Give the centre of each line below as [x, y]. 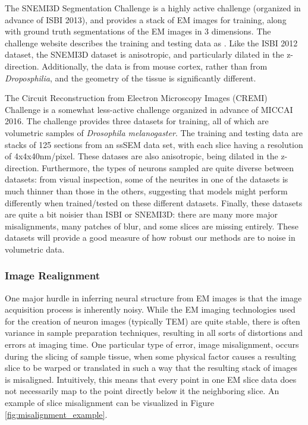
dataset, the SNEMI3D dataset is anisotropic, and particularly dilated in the [144, 54]
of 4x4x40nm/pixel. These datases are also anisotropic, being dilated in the [142, 156]
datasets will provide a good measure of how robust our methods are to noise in [150, 237]
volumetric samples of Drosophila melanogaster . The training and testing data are [154, 132]
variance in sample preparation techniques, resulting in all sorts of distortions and [154, 333]
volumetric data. [35, 249]
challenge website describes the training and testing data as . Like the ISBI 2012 [151, 42]
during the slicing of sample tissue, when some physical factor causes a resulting [150, 356]
